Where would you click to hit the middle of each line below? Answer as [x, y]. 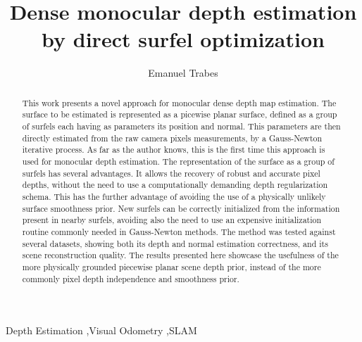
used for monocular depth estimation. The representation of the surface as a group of [178, 161]
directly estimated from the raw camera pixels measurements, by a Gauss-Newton [172, 138]
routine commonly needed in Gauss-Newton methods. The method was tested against [179, 231]
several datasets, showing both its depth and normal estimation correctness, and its [175, 243]
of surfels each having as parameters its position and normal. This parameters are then [181, 126]
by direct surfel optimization [183, 39]
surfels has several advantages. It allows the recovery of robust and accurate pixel [171, 173]
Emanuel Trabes [183, 73]
